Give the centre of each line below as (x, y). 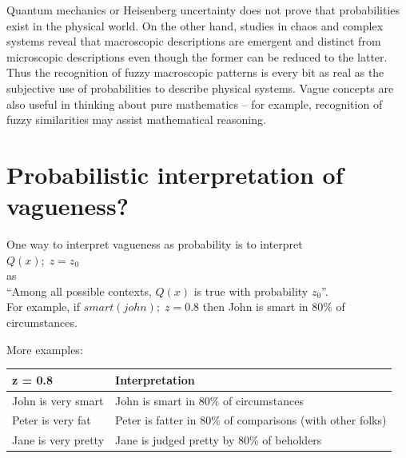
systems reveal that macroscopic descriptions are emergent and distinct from (194, 41)
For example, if (44, 307)
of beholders (292, 440)
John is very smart (58, 400)
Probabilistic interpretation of (175, 174)
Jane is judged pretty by (175, 440)
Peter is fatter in (156, 420)
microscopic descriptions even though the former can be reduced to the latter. (197, 56)
